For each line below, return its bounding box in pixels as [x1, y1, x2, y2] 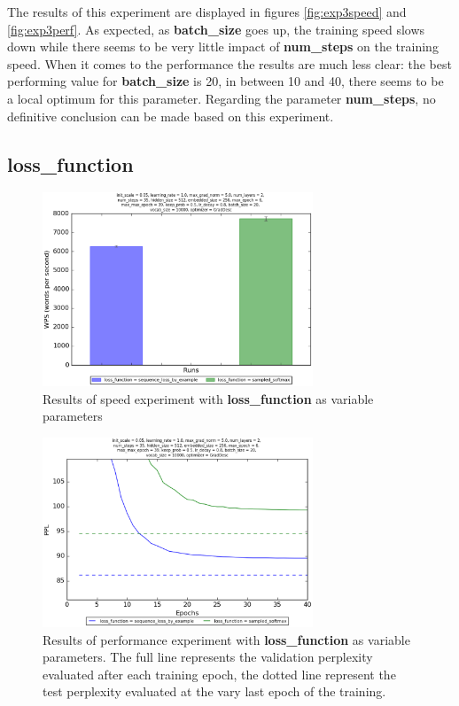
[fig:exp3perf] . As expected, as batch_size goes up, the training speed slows [7, 19, 425, 38]
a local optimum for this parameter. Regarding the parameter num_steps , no [7, 89, 436, 107]
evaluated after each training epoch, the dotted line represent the [43, 664, 396, 683]
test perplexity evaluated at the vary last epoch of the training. [43, 682, 386, 701]
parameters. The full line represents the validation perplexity [43, 648, 373, 666]
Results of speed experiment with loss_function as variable [43, 389, 374, 407]
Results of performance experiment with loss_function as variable [43, 630, 410, 648]
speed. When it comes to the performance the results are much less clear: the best [7, 54, 452, 73]
